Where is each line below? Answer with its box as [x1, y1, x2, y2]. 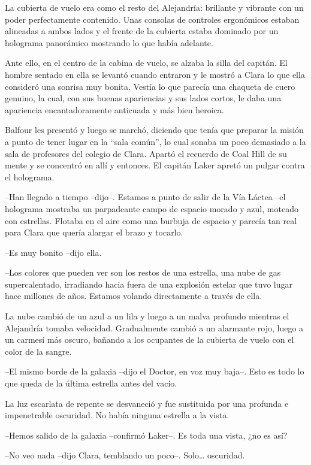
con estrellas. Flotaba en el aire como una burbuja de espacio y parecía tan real [5, 214, 297, 227]
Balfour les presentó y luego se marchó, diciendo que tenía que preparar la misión [5, 123, 304, 136]
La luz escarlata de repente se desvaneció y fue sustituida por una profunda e [5, 397, 289, 409]
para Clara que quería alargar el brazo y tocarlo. [5, 226, 183, 238]
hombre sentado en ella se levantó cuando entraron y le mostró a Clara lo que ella [5, 68, 305, 80]
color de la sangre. [5, 345, 72, 357]
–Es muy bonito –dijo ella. [5, 246, 102, 258]
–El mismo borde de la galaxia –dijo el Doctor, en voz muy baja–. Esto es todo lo [5, 365, 304, 378]
